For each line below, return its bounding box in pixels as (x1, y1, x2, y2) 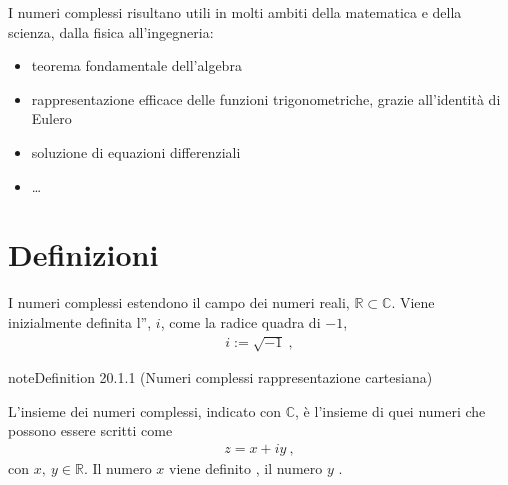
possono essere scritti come (8, 420, 173, 441)
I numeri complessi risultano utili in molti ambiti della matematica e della (8, 2, 462, 22)
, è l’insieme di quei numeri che (295, 400, 486, 421)
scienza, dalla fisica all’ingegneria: (8, 21, 214, 42)
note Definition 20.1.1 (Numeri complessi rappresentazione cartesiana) (8, 367, 433, 388)
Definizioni (8, 234, 159, 275)
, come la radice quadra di (160, 311, 321, 332)
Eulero (31, 108, 72, 129)
